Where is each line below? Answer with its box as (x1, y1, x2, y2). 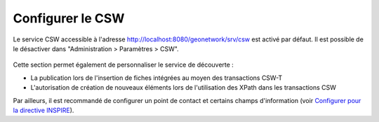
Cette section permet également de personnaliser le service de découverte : (13, 60, 234, 69)
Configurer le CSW (13, 11, 125, 26)
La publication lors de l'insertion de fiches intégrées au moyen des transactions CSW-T (30, 74, 283, 82)
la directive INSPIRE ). (13, 106, 74, 114)
